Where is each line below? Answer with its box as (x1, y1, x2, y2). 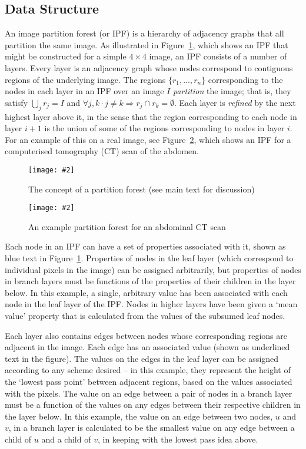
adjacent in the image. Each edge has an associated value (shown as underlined (5, 341, 290, 353)
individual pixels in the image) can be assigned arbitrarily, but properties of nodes (5, 263, 301, 275)
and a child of (41, 433, 91, 445)
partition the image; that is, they (172, 85, 291, 97)
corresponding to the (208, 73, 283, 85)
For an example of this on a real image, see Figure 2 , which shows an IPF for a (5, 133, 291, 145)
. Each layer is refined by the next (174, 96, 296, 108)
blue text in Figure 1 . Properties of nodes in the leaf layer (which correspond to (5, 252, 294, 264)
